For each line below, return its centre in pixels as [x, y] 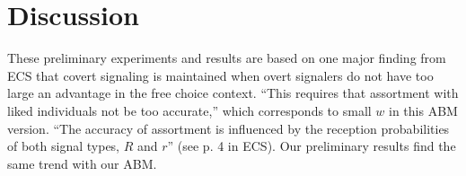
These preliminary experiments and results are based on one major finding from [227, 58]
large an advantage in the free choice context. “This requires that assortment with [233, 93]
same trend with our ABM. [82, 163]
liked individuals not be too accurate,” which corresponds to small [189, 110]
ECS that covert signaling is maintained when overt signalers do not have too [220, 75]
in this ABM [423, 110]
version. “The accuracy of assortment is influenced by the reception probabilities [229, 128]
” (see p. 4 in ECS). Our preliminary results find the [312, 146]
